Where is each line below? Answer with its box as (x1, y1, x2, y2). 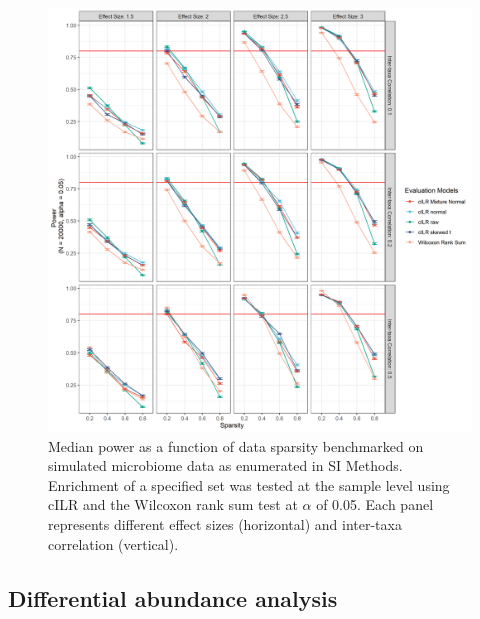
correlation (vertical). (48, 533, 179, 554)
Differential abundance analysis (8, 582, 338, 613)
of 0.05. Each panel (316, 494, 434, 515)
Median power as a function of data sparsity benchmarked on (48, 435, 424, 456)
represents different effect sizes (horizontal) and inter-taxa (48, 513, 402, 534)
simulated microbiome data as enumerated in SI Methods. (48, 455, 403, 476)
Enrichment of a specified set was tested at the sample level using (48, 474, 450, 495)
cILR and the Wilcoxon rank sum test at (48, 494, 298, 515)
